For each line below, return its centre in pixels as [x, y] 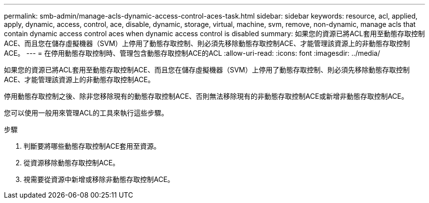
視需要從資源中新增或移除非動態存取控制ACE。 [99, 179]
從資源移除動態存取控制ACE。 [71, 163]
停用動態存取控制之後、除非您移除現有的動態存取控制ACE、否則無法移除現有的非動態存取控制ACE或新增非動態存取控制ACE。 [206, 96]
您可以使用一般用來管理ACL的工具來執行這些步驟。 [86, 113]
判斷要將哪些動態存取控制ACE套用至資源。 [92, 146]
